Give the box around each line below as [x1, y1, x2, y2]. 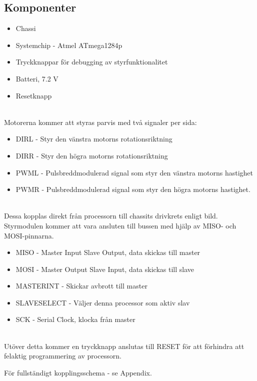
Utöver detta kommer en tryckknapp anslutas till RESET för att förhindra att [4, 340, 244, 351]
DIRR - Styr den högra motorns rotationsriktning [15, 150, 168, 160]
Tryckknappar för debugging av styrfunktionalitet [15, 56, 168, 67]
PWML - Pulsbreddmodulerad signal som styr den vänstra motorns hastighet [15, 167, 253, 177]
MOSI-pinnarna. [4, 230, 54, 240]
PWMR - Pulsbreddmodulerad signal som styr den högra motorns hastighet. [15, 184, 250, 194]
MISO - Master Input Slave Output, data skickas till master [15, 247, 200, 257]
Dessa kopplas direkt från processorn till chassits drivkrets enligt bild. [4, 210, 218, 221]
